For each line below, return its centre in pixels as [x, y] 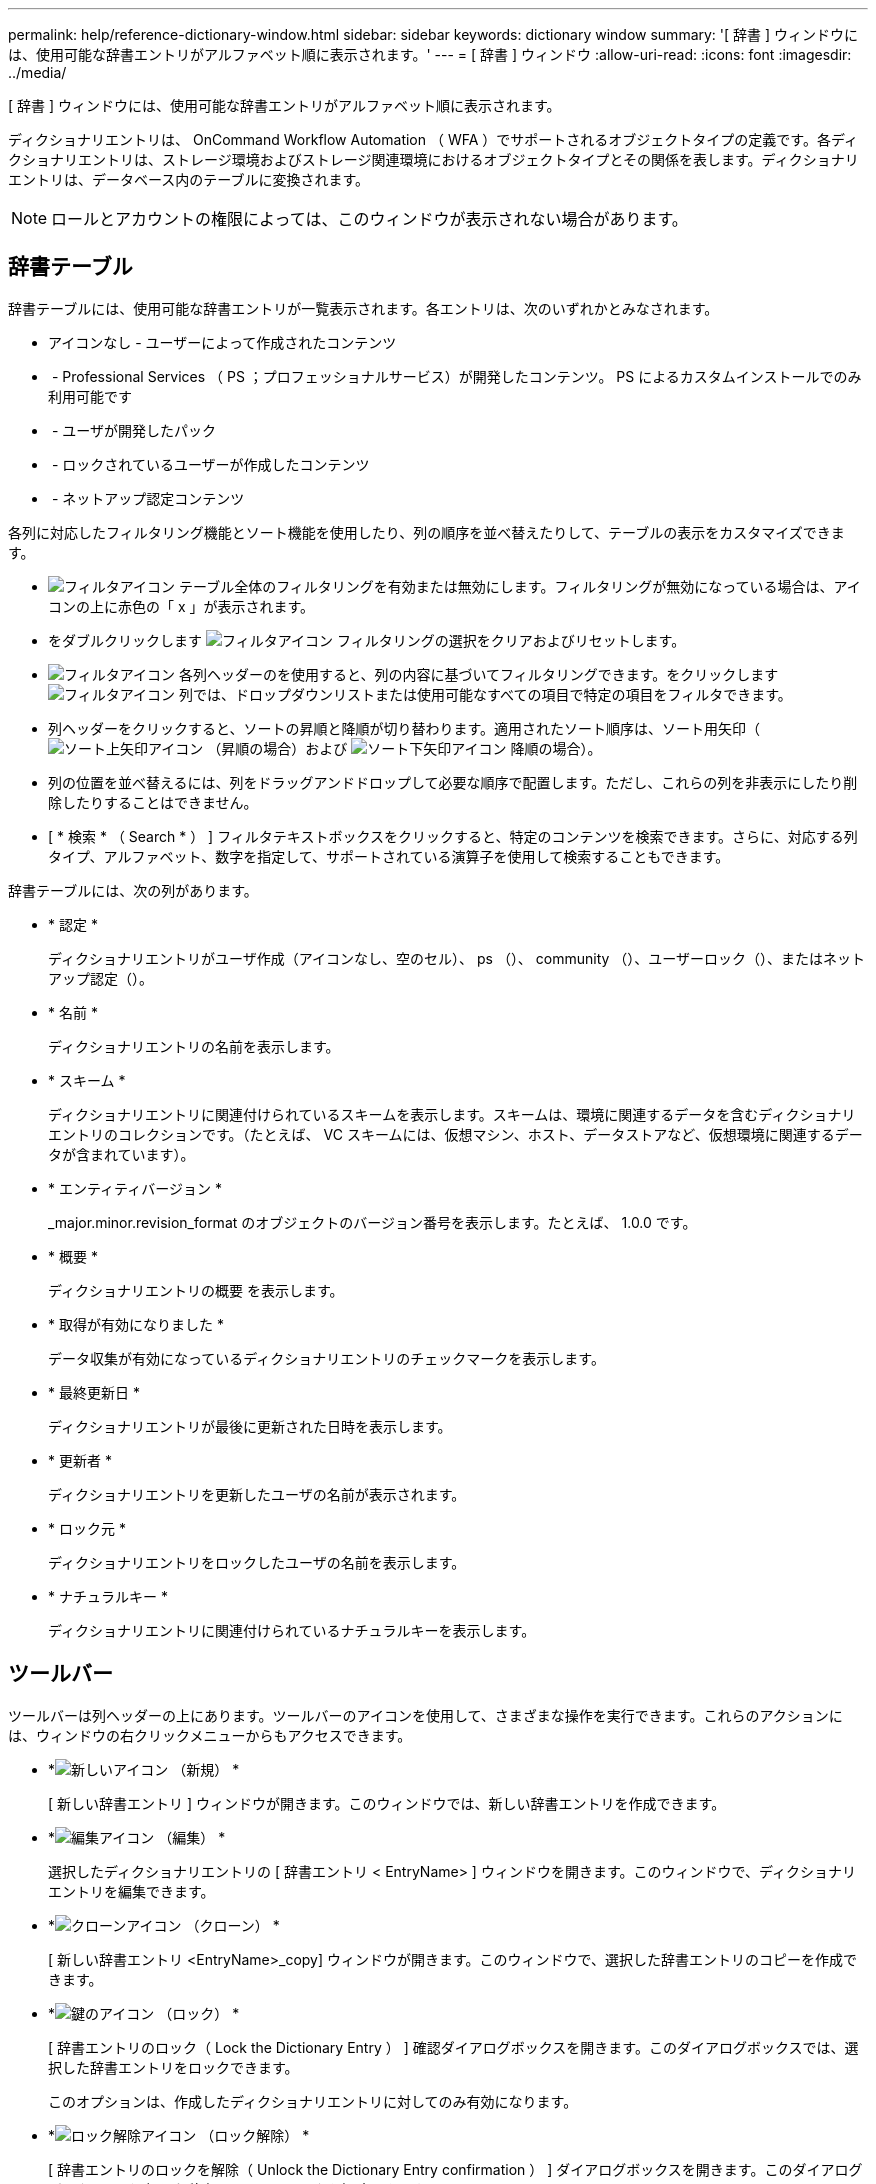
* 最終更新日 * [94, 1392]
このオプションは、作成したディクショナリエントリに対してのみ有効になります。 [313, 2101]
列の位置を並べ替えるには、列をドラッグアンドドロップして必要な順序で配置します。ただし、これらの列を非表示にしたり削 [453, 782]
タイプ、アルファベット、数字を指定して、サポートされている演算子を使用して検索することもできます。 [389, 856]
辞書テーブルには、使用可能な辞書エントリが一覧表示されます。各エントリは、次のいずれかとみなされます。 [363, 308]
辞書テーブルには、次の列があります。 [133, 890]
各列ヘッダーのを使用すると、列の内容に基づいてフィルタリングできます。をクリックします [478, 674]
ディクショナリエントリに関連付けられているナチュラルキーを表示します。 [292, 1630]
